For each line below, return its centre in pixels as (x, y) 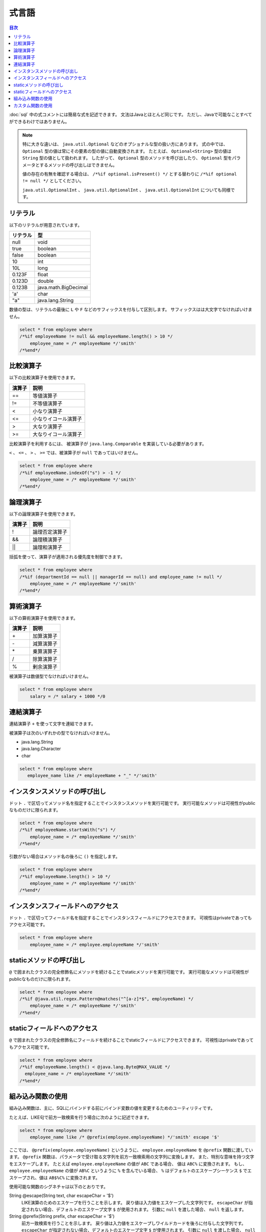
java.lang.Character (41, 749)
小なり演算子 (48, 411)
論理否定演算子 (50, 532)
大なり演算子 (48, 426)
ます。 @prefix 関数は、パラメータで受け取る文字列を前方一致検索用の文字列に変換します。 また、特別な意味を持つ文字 (132, 1157)
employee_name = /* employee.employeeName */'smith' (95, 944)
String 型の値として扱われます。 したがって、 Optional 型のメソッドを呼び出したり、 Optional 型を (127, 158)
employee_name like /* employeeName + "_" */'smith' (92, 776)
